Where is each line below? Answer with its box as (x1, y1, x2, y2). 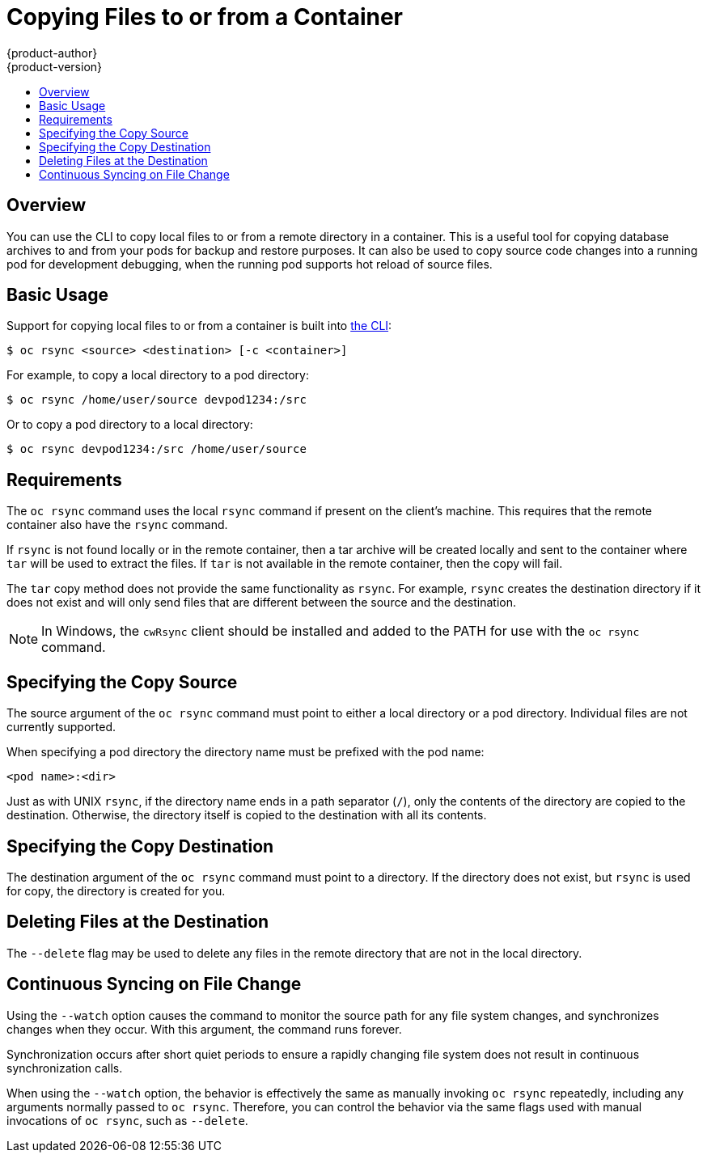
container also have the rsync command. (6, 518, 228, 532)
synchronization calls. (6, 1060, 123, 1075)
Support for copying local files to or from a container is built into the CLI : (6, 319, 392, 333)
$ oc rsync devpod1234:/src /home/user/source (6, 442, 307, 456)
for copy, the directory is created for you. (6, 883, 226, 898)
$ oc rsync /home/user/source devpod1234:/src (6, 393, 307, 407)
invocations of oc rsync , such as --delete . (6, 1113, 248, 1127)
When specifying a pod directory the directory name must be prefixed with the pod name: (6, 745, 485, 759)
